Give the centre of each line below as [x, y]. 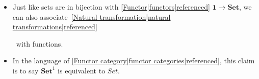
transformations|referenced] [55, 27]
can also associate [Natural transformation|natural [92, 16]
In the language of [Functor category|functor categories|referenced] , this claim [134, 61]
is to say [25, 70]
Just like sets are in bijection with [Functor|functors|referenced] [111, 7]
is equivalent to [82, 70]
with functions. [40, 43]
